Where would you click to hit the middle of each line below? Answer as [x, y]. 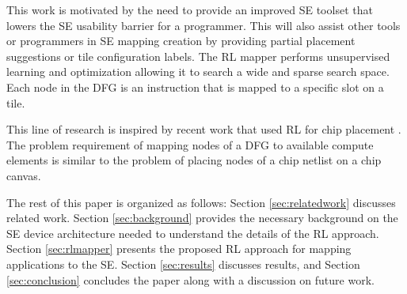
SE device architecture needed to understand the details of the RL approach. [193, 233]
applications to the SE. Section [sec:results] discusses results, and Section [183, 264]
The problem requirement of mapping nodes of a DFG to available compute [190, 144]
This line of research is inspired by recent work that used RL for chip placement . [204, 129]
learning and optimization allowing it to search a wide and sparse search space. [198, 72]
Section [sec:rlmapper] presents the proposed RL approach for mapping [179, 249]
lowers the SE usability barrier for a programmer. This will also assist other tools [203, 25]
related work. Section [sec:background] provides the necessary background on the [202, 218]
